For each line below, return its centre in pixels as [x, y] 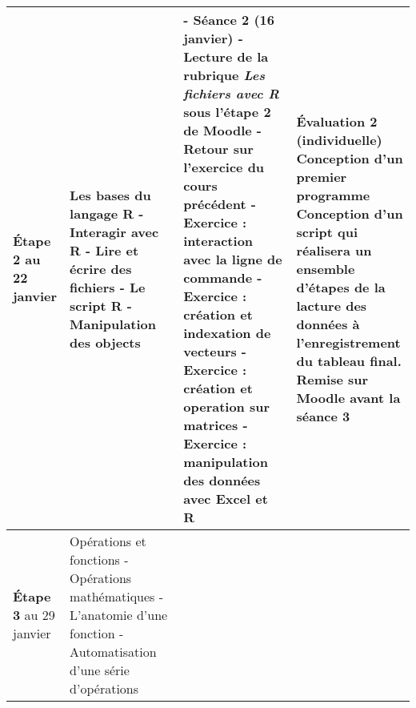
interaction [218, 241]
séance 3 [323, 416]
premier [322, 176]
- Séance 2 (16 [229, 20]
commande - [223, 278]
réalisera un [334, 250]
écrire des [101, 268]
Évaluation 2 [337, 121]
